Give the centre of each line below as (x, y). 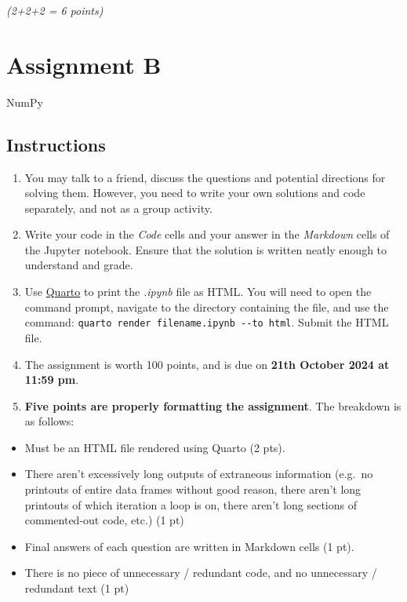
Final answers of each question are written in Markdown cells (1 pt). (189, 546)
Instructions (56, 144)
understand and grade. (79, 265)
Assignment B (84, 64)
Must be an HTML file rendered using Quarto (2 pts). (155, 447)
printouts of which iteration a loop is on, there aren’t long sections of (191, 504)
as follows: (49, 421)
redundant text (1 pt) (77, 588)
